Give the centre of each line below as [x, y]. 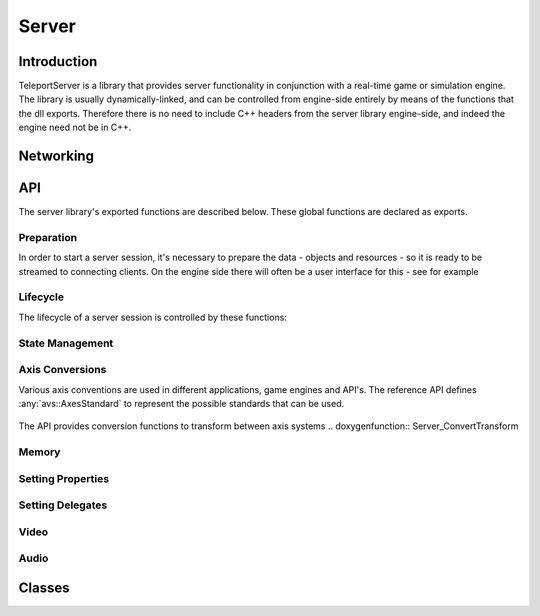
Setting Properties [64, 478]
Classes [44, 587]
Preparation [48, 237]
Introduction [58, 61]
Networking [56, 156]
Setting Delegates [63, 505]
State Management [66, 343]
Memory [39, 452]
